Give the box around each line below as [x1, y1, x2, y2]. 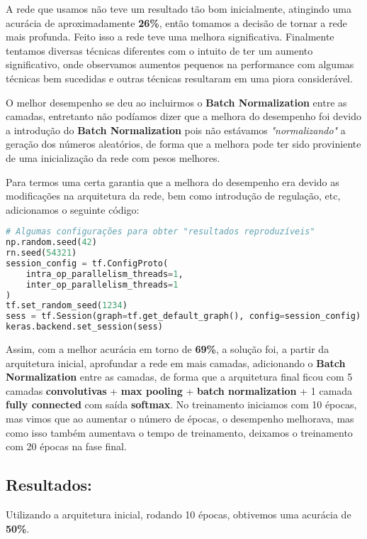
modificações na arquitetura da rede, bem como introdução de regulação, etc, [6, 188, 341, 203]
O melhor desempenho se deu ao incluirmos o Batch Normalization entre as [6, 94, 347, 109]
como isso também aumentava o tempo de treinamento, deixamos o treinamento [6, 425, 353, 440]
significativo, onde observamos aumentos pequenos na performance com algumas [6, 57, 354, 72]
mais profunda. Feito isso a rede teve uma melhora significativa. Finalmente [6, 29, 334, 44]
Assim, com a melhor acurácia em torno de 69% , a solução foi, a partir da [6, 342, 329, 356]
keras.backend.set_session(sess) [6, 322, 163, 332]
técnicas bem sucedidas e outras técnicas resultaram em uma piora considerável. [6, 70, 353, 85]
